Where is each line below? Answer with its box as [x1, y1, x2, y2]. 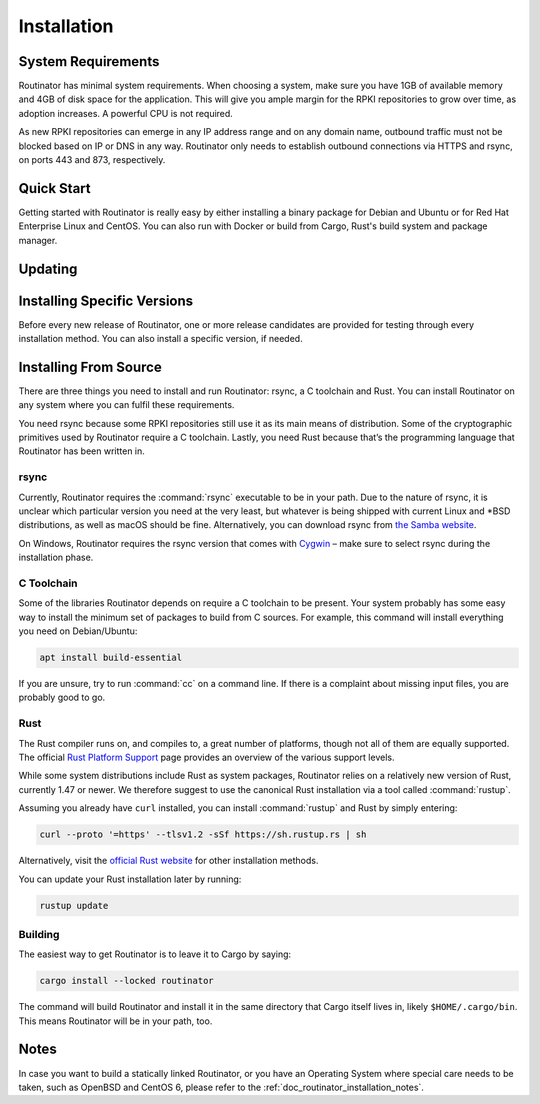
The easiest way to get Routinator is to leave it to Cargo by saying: [18, 948, 292, 960]
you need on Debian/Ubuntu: [18, 625, 138, 637]
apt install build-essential [39, 652, 183, 664]
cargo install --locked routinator [39, 975, 214, 987]
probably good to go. [18, 691, 106, 704]
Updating [18, 260, 78, 277]
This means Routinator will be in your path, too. [18, 1015, 213, 1027]
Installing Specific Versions [18, 292, 194, 309]
